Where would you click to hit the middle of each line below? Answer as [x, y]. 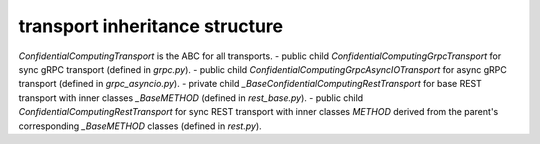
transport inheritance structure [151, 26]
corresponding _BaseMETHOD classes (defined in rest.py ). [140, 126]
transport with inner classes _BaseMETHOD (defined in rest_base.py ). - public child [191, 97]
